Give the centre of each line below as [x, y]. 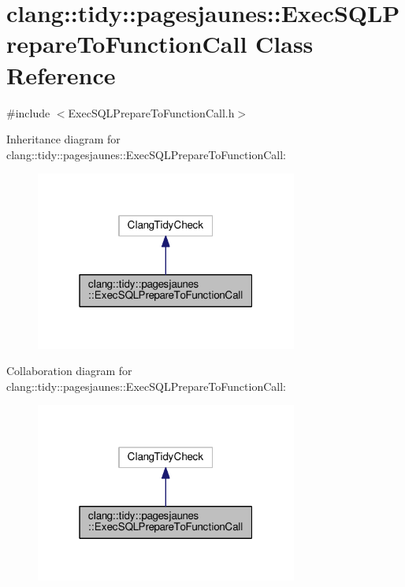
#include [28, 112]
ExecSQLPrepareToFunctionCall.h [151, 112]
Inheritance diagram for [63, 139]
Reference [61, 74]
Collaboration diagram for [69, 371]
